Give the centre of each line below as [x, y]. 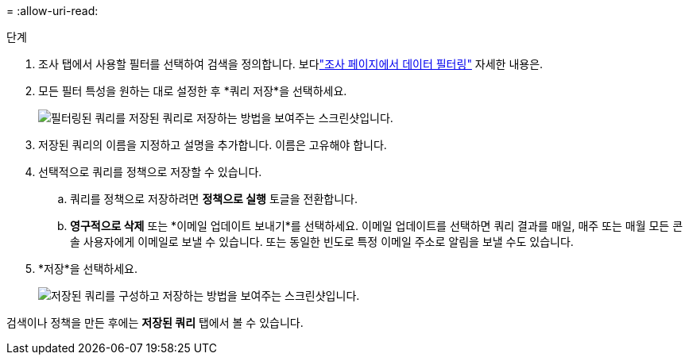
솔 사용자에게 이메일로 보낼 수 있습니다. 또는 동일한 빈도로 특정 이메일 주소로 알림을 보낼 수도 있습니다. [322, 242]
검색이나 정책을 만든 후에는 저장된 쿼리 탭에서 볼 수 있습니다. [155, 323]
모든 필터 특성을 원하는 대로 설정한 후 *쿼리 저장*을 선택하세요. [193, 91]
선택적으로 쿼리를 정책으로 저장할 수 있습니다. [150, 172]
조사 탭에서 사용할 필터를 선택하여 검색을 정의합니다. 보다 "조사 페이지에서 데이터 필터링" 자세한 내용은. [291, 64]
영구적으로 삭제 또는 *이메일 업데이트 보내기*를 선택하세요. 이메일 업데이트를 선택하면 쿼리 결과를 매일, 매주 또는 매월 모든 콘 [377, 226]
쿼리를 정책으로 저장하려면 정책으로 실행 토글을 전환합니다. [214, 199]
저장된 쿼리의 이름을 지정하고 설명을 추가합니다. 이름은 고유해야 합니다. [213, 145]
